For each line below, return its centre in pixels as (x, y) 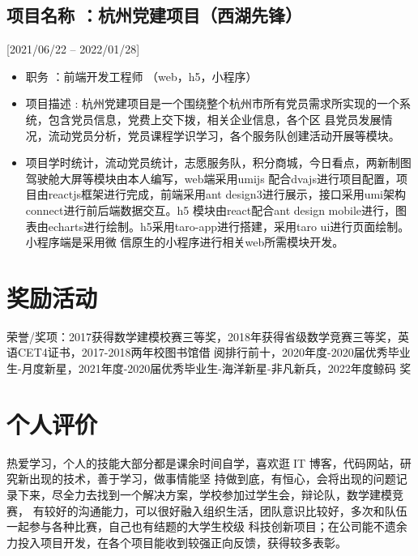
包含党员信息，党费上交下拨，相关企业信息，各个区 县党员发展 (215, 119)
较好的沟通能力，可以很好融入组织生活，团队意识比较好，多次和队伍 (226, 510)
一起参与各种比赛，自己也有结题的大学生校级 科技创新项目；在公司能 (190, 526)
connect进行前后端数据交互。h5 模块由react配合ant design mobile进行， (211, 210)
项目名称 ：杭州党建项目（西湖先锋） (155, 15)
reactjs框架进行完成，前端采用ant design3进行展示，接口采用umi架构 (227, 194)
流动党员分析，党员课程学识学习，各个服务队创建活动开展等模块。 (224, 135)
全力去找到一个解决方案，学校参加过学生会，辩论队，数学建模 (227, 494)
